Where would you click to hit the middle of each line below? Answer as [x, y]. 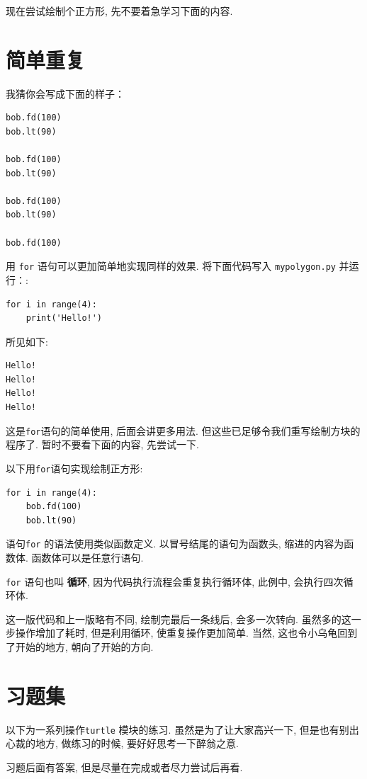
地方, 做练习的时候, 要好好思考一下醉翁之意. [137, 743]
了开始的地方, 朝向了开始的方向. [80, 647]
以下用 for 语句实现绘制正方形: [74, 468]
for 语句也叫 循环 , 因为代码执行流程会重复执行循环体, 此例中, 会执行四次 [175, 581]
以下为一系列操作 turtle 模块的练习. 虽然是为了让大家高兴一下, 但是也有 [173, 729]
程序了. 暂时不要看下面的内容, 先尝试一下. [102, 444]
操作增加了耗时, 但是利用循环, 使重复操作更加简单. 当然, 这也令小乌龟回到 [186, 633]
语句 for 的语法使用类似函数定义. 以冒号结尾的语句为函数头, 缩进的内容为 [175, 544]
